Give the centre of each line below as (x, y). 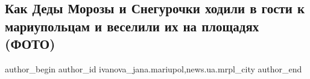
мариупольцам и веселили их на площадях (132, 26)
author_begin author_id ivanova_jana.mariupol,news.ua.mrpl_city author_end (153, 68)
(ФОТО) (30, 44)
